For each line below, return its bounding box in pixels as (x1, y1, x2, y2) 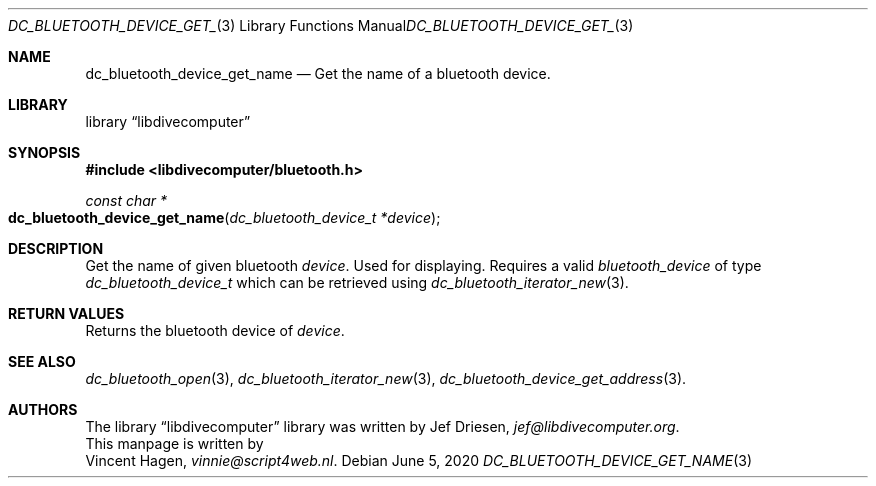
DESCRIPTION (8, 240, 104, 257)
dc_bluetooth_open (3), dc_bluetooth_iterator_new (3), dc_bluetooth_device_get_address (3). (85, 370, 687, 387)
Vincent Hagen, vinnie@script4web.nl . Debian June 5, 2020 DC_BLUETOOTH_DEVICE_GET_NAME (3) (85, 452, 752, 469)
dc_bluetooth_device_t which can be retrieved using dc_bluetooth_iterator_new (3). (85, 274, 629, 291)
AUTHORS (8, 401, 78, 418)
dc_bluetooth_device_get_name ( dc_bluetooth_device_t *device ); (8, 209, 441, 226)
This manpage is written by (85, 435, 264, 452)
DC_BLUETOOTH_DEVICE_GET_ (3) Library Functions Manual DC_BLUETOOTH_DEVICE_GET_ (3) (8, 17, 634, 34)
